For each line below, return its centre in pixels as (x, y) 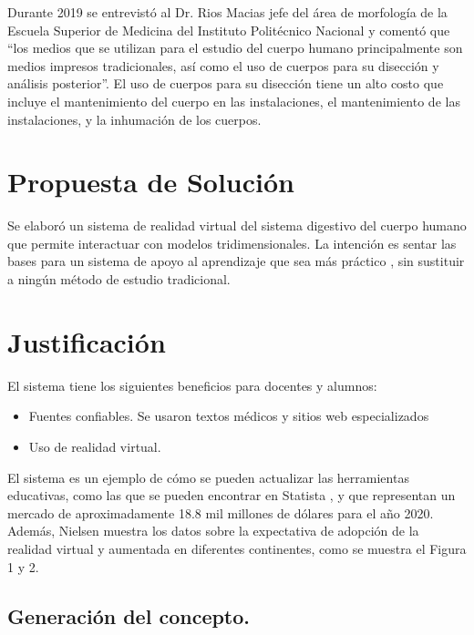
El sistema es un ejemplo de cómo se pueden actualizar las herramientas (208, 477)
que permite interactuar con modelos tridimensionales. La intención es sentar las (232, 243)
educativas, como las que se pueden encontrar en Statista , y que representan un (232, 495)
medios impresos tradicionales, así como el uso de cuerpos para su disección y (223, 65)
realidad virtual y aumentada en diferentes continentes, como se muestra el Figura (237, 548)
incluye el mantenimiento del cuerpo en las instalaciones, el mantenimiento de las (234, 101)
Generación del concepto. (129, 615)
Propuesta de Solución (151, 182)
